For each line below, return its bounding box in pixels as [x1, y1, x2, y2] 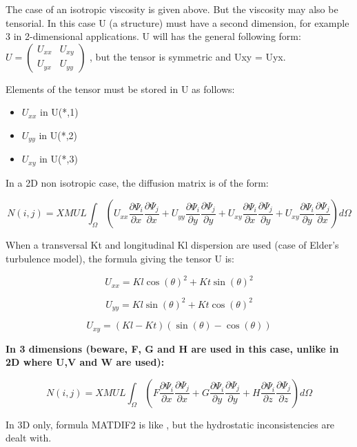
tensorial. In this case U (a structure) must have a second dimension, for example [6, 15, 349, 30]
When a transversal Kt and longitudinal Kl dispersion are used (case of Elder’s [6, 238, 339, 252]
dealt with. [6, 430, 52, 445]
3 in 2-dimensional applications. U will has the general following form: [6, 29, 301, 43]
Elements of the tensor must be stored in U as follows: [6, 81, 235, 96]
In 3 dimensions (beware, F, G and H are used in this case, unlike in [6, 341, 339, 355]
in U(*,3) [39, 152, 78, 166]
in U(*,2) [39, 127, 78, 142]
